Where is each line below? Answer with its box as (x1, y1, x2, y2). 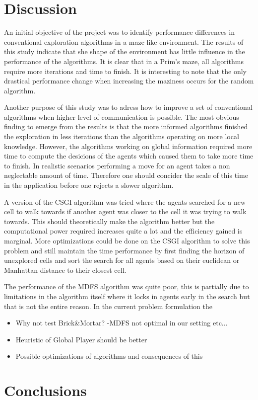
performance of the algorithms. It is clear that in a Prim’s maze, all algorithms (4, 56, 244, 66)
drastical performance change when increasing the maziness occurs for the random (4, 76, 254, 86)
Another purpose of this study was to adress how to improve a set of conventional (4, 102, 253, 112)
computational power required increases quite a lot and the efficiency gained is (4, 226, 243, 236)
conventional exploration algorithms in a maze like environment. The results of (4, 36, 244, 47)
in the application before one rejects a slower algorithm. (4, 180, 174, 190)
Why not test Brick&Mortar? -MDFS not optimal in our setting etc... (15, 318, 228, 328)
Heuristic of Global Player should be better (15, 334, 147, 344)
